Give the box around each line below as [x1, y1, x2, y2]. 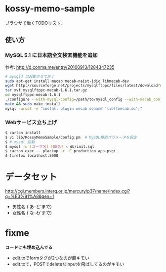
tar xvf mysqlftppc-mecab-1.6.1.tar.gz [5, 88, 87, 93]
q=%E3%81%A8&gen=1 [5, 193, 54, 199]
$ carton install [5, 130, 41, 135]
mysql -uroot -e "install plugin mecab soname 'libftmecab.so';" [5, 106, 142, 111]
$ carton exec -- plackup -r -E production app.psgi [5, 149, 116, 154]
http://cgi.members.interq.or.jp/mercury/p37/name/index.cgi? [5, 188, 130, 194]
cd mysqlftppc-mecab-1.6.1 [5, 92, 61, 97]
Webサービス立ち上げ [5, 119, 57, 126]
